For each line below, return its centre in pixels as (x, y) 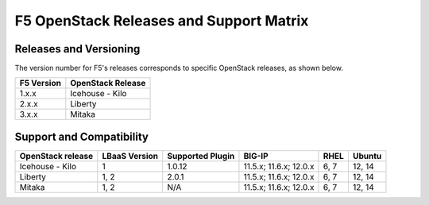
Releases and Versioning (77, 49)
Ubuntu (367, 156)
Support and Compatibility (81, 136)
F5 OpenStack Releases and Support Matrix (162, 21)
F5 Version (40, 83)
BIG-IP (256, 156)
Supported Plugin (201, 156)
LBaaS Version (130, 156)
